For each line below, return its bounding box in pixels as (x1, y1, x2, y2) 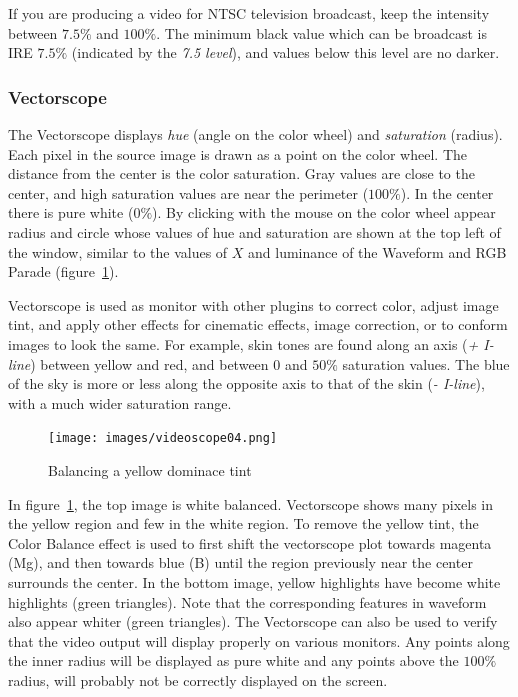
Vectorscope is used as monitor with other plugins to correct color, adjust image (8, 294, 499, 315)
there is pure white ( (8, 202, 134, 223)
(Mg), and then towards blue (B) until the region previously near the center (8, 552, 473, 573)
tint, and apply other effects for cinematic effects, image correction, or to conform (8, 314, 508, 335)
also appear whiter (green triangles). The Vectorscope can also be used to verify (8, 611, 498, 632)
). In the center (400, 182, 494, 203)
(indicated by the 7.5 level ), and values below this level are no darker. (71, 42, 500, 63)
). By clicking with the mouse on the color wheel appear (152, 202, 496, 223)
